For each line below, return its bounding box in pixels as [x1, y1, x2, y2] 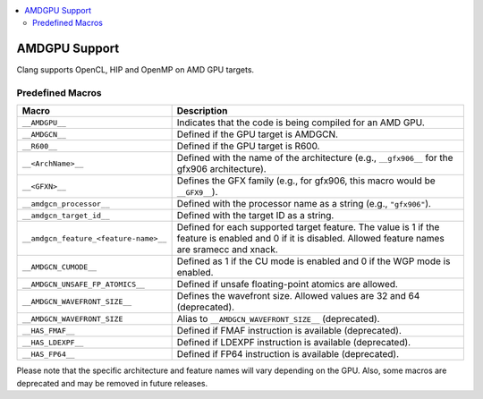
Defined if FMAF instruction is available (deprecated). [176, 325, 402, 337]
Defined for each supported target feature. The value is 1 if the [176, 221, 440, 233]
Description [176, 105, 228, 117]
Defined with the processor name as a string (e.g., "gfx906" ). [176, 198, 431, 210]
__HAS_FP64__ [21, 349, 75, 359]
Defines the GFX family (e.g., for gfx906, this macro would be [176, 174, 436, 187]
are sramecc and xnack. [176, 243, 279, 256]
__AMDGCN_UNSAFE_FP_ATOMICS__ [21, 279, 145, 289]
